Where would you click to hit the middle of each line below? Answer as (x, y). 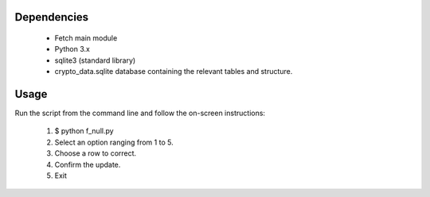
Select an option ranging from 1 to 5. (114, 142)
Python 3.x (72, 49)
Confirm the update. (88, 164)
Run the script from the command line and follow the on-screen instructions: (140, 113)
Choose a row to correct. (96, 153)
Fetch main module (86, 38)
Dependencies (52, 17)
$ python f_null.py (84, 131)
